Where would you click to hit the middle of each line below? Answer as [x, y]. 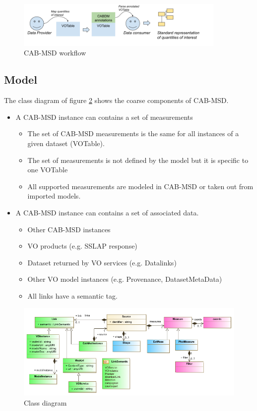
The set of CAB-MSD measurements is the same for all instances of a [133, 133]
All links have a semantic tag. [72, 295]
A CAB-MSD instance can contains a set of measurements [104, 117]
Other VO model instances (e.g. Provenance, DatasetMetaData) [125, 279]
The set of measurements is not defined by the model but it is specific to [138, 160]
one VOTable [48, 170]
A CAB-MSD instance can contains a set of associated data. [107, 212]
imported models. [54, 196]
